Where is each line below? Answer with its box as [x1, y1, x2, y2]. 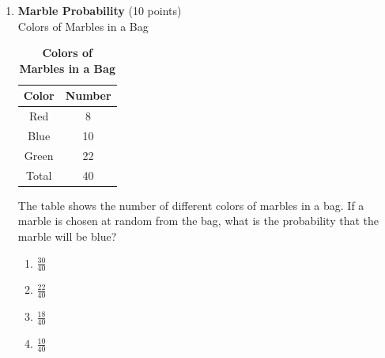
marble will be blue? [17, 228, 117, 245]
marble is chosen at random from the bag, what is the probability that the [17, 212, 379, 229]
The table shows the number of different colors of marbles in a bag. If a [17, 196, 364, 213]
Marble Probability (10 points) [17, 2, 182, 18]
